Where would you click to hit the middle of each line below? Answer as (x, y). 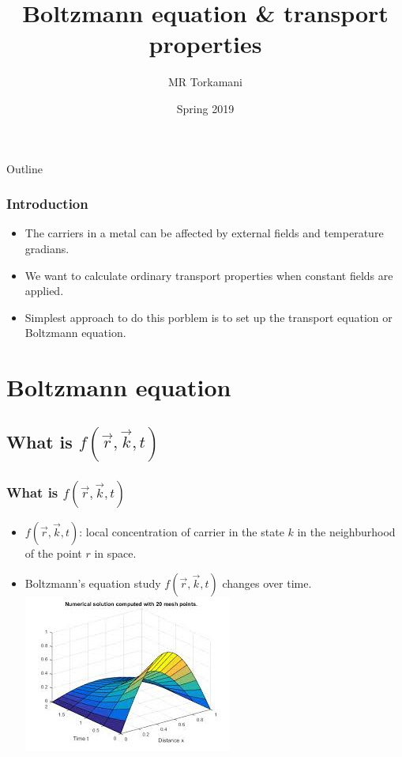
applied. (44, 291)
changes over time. (267, 583)
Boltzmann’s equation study (93, 583)
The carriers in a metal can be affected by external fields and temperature (204, 233)
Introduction (47, 204)
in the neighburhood (346, 531)
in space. (115, 553)
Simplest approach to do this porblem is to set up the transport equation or (209, 317)
